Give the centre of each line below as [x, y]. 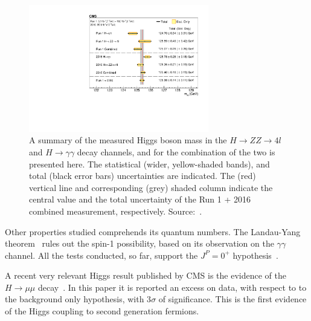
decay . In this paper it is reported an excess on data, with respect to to [172, 287]
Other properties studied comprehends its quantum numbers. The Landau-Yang [153, 231]
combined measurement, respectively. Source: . [116, 211]
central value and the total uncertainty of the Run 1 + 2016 [140, 199]
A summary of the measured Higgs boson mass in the [128, 140]
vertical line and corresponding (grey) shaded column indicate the [151, 187]
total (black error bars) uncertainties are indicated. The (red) [143, 176]
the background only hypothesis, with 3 [78, 299]
